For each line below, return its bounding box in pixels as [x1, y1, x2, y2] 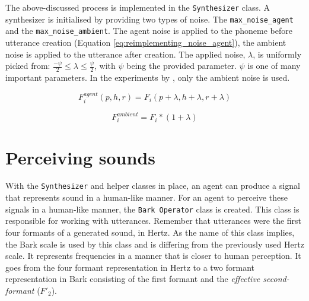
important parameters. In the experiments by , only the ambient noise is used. [5, 71, 290, 83]
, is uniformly [253, 47, 302, 60]
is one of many [247, 59, 301, 72]
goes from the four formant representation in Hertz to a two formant [5, 261, 255, 273]
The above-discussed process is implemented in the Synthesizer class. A [5, 1, 270, 13]
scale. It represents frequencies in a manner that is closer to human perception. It [5, 249, 301, 262]
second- [263, 273, 289, 285]
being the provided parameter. [126, 59, 237, 72]
